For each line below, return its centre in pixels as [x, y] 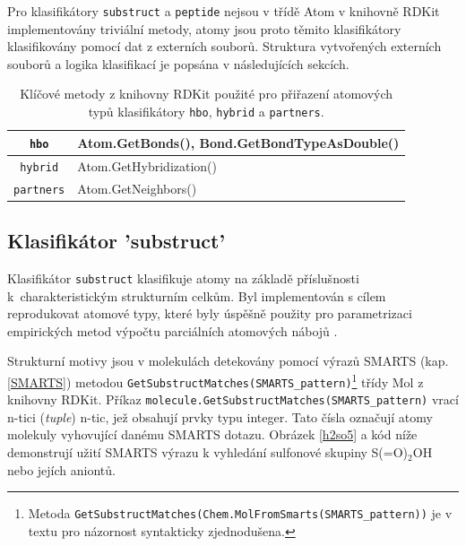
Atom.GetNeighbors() [137, 188]
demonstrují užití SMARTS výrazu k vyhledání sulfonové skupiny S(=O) [208, 452]
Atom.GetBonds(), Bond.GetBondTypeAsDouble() [238, 142]
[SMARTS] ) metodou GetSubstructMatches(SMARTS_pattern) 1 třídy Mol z [216, 380]
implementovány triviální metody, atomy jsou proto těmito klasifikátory [204, 28]
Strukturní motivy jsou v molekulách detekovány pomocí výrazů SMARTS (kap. [228, 361]
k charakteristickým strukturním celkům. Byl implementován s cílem [197, 295]
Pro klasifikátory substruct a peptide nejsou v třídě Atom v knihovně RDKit [224, 11]
